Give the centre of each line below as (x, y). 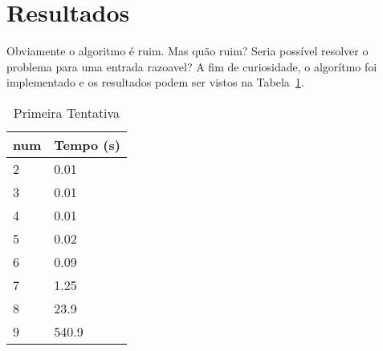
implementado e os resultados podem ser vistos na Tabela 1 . (155, 82)
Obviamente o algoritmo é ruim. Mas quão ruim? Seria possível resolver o (187, 51)
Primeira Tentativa (67, 112)
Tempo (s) (87, 144)
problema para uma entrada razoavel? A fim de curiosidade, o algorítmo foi (192, 66)
